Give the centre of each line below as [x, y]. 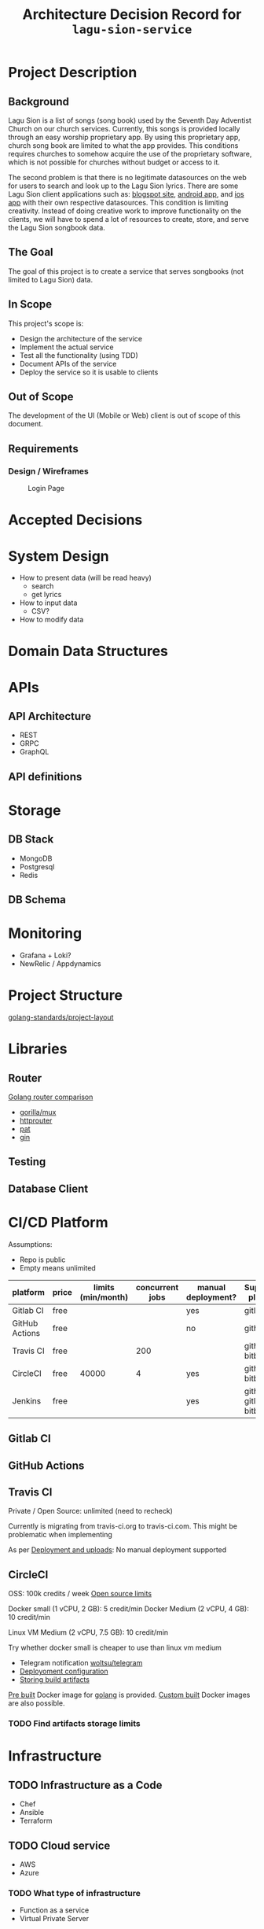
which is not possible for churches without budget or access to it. [114, 162]
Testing [27, 1162]
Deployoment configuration [64, 1671]
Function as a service [54, 1910]
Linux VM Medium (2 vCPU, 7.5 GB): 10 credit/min [88, 1632]
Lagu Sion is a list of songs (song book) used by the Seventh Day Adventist [130, 120]
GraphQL [34, 752]
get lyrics [46, 595]
